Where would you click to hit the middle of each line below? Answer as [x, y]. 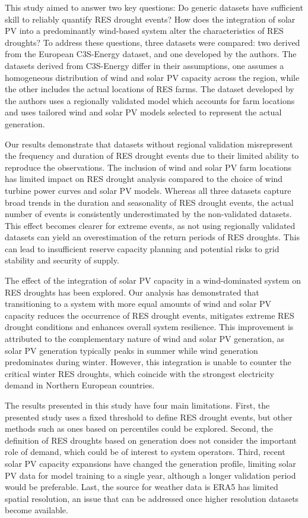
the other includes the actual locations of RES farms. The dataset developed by [150, 89]
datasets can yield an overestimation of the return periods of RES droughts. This [152, 237]
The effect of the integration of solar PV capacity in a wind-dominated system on [153, 280]
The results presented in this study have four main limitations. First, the [137, 405]
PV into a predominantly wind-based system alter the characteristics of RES [144, 31]
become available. [36, 510]
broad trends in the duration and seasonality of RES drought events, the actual [149, 202]
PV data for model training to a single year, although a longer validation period [150, 475]
